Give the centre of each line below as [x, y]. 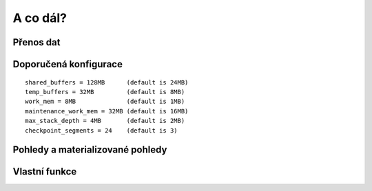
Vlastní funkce [45, 172]
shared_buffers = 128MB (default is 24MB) [107, 82]
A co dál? [40, 18]
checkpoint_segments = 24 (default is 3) [102, 130]
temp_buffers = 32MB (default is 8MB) [105, 92]
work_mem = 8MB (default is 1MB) [105, 102]
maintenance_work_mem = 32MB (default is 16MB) [107, 111]
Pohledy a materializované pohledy [90, 150]
